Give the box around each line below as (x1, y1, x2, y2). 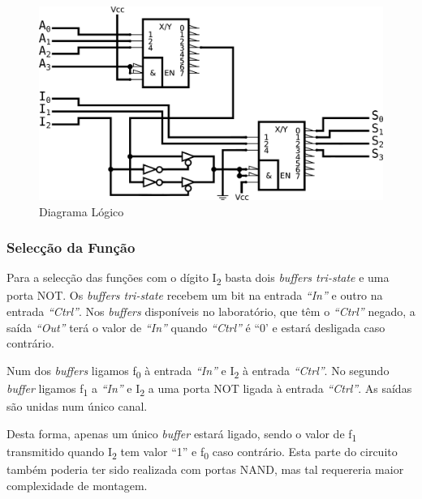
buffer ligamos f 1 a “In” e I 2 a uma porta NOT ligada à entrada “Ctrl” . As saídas (6, 379, 412, 399)
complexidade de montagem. (6, 476, 148, 493)
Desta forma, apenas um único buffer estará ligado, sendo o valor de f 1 (6, 424, 357, 444)
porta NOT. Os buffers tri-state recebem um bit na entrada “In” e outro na (6, 287, 383, 304)
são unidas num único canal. (6, 398, 148, 415)
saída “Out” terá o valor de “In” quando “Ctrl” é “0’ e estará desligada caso (6, 318, 385, 335)
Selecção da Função (6, 237, 136, 258)
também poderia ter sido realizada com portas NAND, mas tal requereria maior (6, 460, 404, 477)
